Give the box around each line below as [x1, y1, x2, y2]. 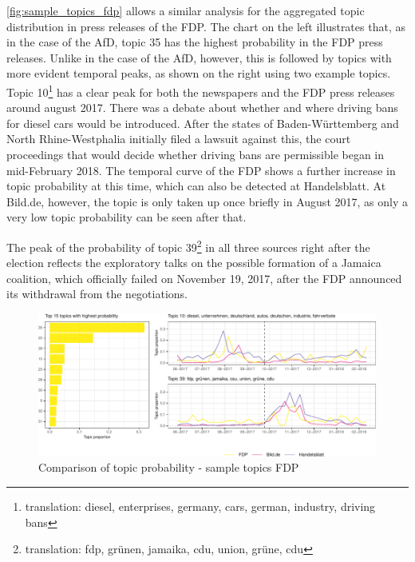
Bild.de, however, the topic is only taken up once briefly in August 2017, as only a [6, 193, 408, 209]
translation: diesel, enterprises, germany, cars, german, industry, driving [25, 497, 376, 514]
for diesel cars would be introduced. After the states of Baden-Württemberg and [6, 114, 399, 131]
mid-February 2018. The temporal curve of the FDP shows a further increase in [6, 161, 396, 178]
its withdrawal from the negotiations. [6, 285, 188, 302]
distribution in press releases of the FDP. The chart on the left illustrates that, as [6, 18, 405, 34]
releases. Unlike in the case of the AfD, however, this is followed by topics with [6, 49, 392, 66]
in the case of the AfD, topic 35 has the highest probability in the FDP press [6, 34, 383, 50]
